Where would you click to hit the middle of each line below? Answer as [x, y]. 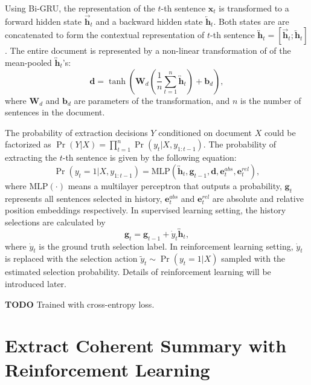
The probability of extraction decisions [76, 132]
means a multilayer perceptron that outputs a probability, [175, 185]
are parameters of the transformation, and [152, 100]
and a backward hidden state [149, 21]
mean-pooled [28, 62]
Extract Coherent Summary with [146, 345]
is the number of [271, 100]
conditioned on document [205, 132]
